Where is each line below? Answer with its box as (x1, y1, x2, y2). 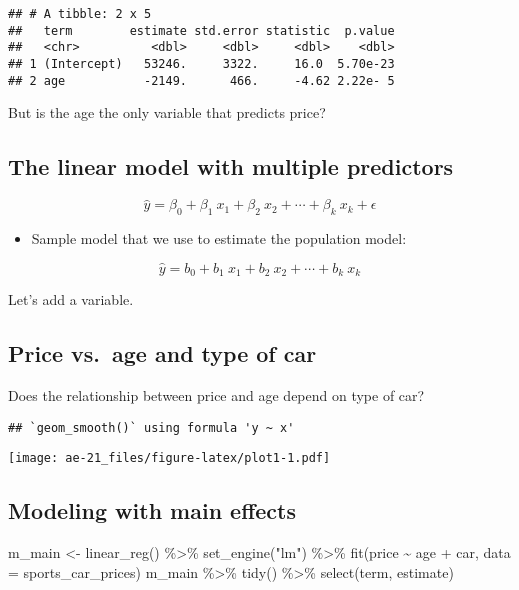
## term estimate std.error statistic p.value (8, 23, 395, 38)
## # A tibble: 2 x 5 (8, 7, 152, 21)
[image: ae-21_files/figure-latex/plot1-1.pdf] (8, 451, 331, 466)
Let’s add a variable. (8, 289, 134, 310)
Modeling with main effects (8, 495, 296, 526)
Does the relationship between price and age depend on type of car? (8, 385, 425, 406)
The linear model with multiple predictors (8, 151, 454, 182)
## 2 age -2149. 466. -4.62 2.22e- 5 (8, 73, 395, 88)
